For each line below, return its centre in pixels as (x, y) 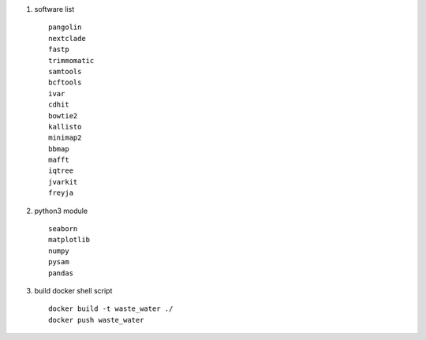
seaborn (63, 229)
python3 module (61, 211)
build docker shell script (73, 290)
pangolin (65, 27)
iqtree (61, 171)
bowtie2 (63, 116)
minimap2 (65, 138)
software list (54, 9)
